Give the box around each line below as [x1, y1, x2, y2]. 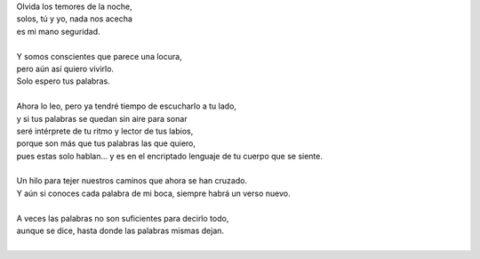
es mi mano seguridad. [16, 26, 101, 36]
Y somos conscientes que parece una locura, [16, 51, 182, 61]
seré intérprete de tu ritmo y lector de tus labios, [16, 125, 194, 136]
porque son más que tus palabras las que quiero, [16, 138, 196, 149]
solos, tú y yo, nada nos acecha [16, 13, 133, 24]
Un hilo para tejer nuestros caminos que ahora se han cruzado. [16, 175, 248, 186]
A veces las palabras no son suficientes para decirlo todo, [16, 213, 229, 223]
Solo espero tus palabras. [16, 76, 110, 86]
